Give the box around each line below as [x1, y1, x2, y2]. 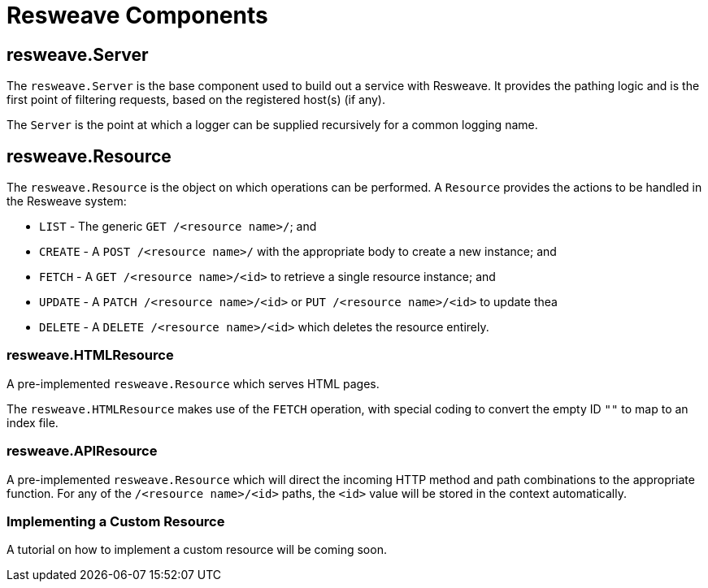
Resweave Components [7, 2, 268, 29]
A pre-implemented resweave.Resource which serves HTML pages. [7, 376, 380, 391]
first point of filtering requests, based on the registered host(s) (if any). [7, 93, 385, 107]
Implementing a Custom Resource [7, 512, 225, 530]
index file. [7, 415, 59, 430]
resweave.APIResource [7, 443, 158, 460]
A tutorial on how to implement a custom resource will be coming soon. [7, 543, 387, 557]
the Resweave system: [7, 194, 127, 209]
